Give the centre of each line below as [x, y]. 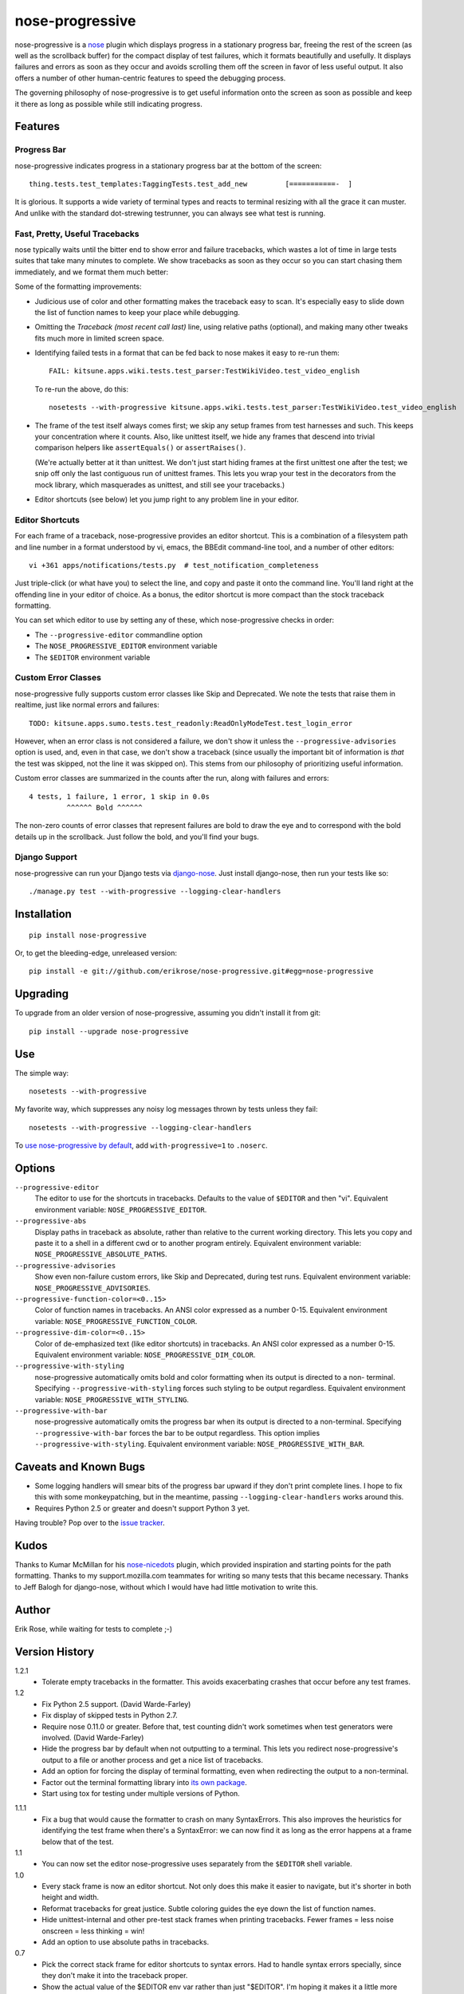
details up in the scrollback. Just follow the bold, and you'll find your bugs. [137, 837]
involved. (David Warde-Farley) [93, 1738]
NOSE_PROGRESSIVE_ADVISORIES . [92, 1287]
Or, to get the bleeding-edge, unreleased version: [96, 953]
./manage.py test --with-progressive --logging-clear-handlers [155, 892]
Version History [55, 1651]
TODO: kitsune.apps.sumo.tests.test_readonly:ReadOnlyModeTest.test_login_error [191, 723]
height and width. [71, 1897]
